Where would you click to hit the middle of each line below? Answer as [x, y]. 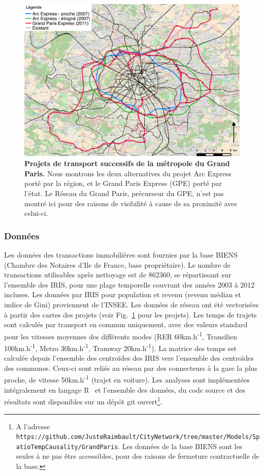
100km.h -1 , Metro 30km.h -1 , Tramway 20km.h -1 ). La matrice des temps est [120, 347]
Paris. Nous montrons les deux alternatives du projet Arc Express [128, 173]
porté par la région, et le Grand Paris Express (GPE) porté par [123, 183]
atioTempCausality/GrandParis [67, 447]
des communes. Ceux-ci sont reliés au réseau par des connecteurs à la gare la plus [131, 368]
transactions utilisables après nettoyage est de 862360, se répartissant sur [118, 275]
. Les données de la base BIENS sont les [180, 446]
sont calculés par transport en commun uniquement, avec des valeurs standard [126, 324]
